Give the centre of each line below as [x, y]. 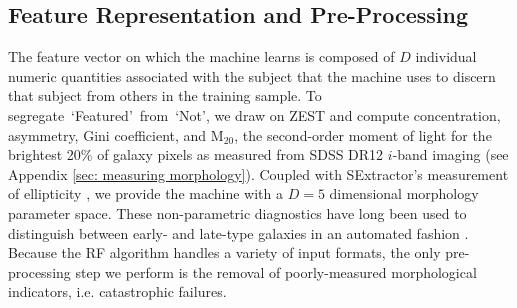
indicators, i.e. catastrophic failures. [117, 291]
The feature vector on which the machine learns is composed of [201, 56]
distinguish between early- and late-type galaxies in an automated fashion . [238, 232]
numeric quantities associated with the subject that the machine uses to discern [252, 75]
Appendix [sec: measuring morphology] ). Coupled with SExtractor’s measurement [258, 173]
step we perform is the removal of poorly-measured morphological [276, 271]
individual [446, 56]
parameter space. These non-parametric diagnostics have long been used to [237, 212]
